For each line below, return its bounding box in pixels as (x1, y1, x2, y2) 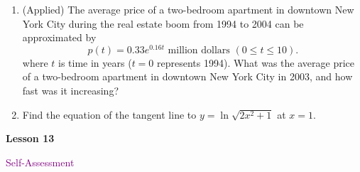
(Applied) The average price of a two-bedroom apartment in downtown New (22, 2, 354, 16)
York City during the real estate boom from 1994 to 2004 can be (22, 16, 304, 31)
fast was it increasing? (22, 83, 119, 98)
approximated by (22, 30, 97, 45)
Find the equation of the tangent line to (22, 107, 197, 122)
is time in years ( (58, 55, 132, 70)
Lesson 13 (6, 131, 55, 146)
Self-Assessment (6, 154, 75, 169)
